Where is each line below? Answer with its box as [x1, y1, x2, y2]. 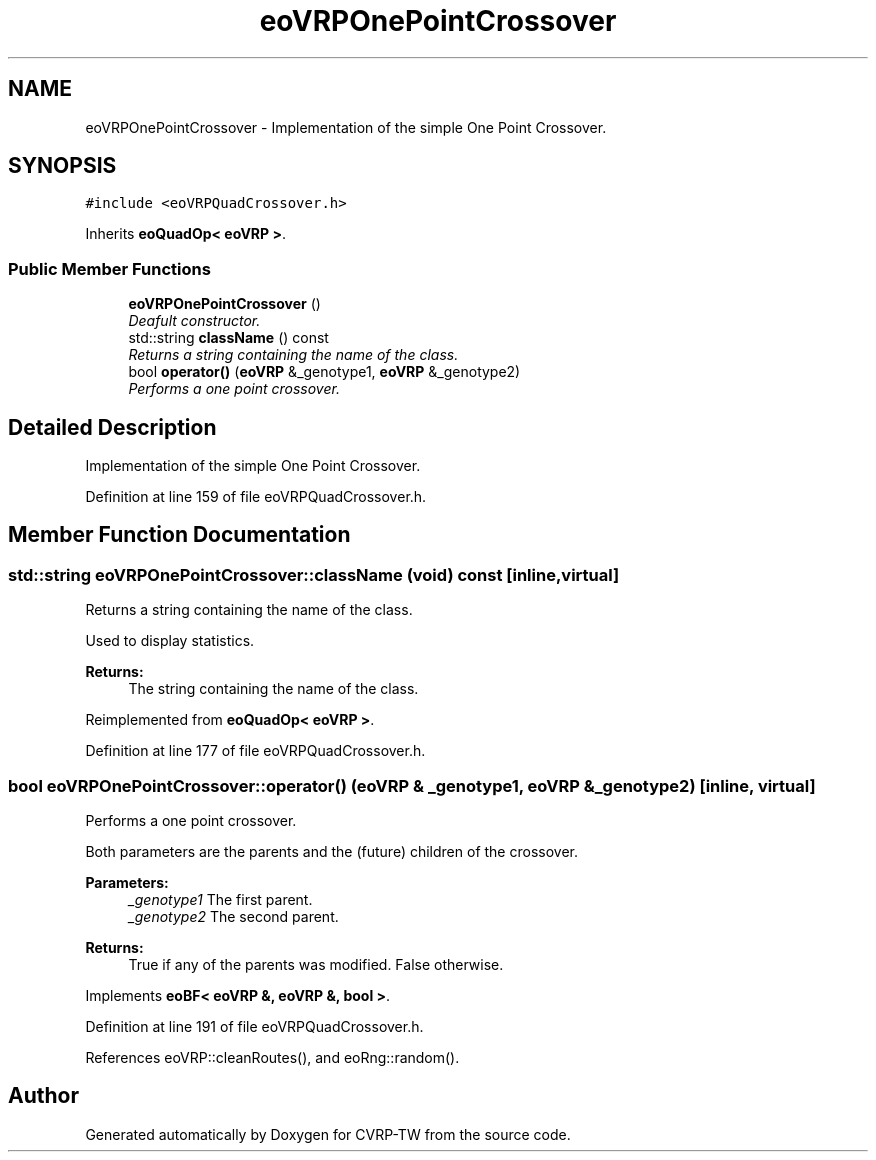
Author [8, 1083, 79, 1109]
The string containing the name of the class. [128, 680, 419, 698]
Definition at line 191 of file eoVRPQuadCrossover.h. [85, 1018, 424, 1035]
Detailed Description [8, 414, 217, 440]
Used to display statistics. [85, 632, 255, 650]
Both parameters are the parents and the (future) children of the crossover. [85, 843, 578, 860]
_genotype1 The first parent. [128, 891, 313, 908]
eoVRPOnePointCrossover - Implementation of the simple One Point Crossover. [85, 118, 607, 136]
